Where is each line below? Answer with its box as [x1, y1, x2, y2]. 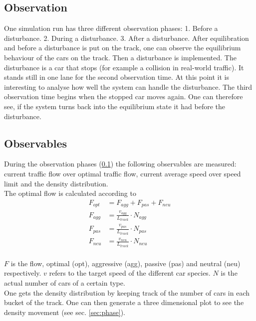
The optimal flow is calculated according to [4, 188, 136, 198]
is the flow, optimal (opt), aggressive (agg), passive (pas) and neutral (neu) [10, 258, 241, 268]
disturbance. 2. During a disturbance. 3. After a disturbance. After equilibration [4, 32, 249, 43]
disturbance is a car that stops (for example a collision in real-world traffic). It [4, 62, 244, 72]
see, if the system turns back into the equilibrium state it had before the [4, 101, 226, 111]
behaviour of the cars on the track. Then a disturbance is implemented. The [4, 52, 237, 62]
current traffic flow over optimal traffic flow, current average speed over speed [4, 168, 241, 178]
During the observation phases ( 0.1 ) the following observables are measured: [4, 159, 237, 169]
